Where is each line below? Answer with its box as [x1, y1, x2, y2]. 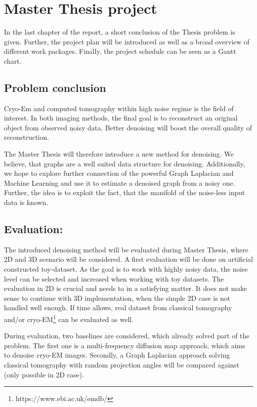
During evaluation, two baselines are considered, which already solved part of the [4, 330, 250, 341]
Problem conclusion [4, 80, 106, 95]
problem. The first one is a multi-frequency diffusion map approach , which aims [4, 340, 245, 350]
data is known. [4, 197, 48, 207]
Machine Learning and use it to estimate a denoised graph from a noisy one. [4, 177, 235, 188]
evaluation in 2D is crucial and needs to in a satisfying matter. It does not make [4, 283, 247, 293]
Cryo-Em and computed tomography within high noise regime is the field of [4, 103, 234, 113]
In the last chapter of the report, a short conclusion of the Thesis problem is [4, 27, 235, 37]
